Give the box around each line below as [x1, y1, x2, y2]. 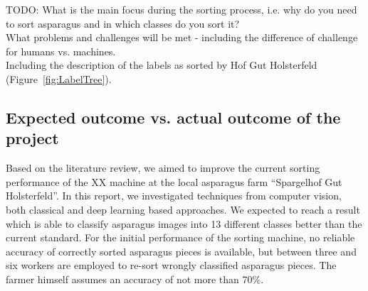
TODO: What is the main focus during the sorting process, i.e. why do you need [6, 2, 357, 16]
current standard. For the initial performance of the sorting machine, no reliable [6, 230, 355, 245]
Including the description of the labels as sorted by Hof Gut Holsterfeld [6, 57, 317, 72]
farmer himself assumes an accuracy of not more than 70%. [6, 271, 264, 286]
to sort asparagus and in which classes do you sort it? [6, 16, 240, 31]
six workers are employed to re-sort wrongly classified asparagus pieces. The [6, 258, 337, 273]
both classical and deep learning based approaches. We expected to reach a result [6, 202, 360, 216]
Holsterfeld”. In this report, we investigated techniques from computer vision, [6, 188, 342, 203]
